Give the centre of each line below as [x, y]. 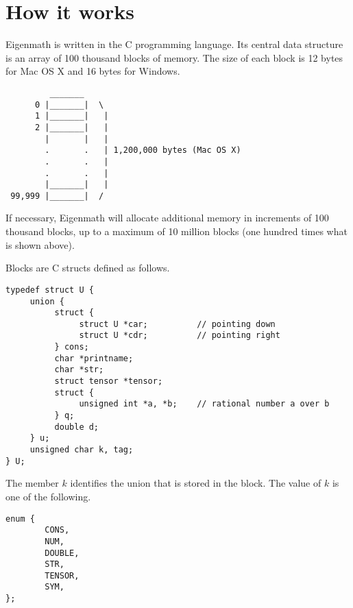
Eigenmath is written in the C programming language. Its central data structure [174, 44]
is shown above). [40, 244]
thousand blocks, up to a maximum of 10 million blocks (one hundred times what [176, 231]
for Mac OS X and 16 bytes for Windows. [93, 71]
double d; [77, 427]
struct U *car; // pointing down [177, 324]
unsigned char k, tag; [82, 450]
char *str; [79, 370]
